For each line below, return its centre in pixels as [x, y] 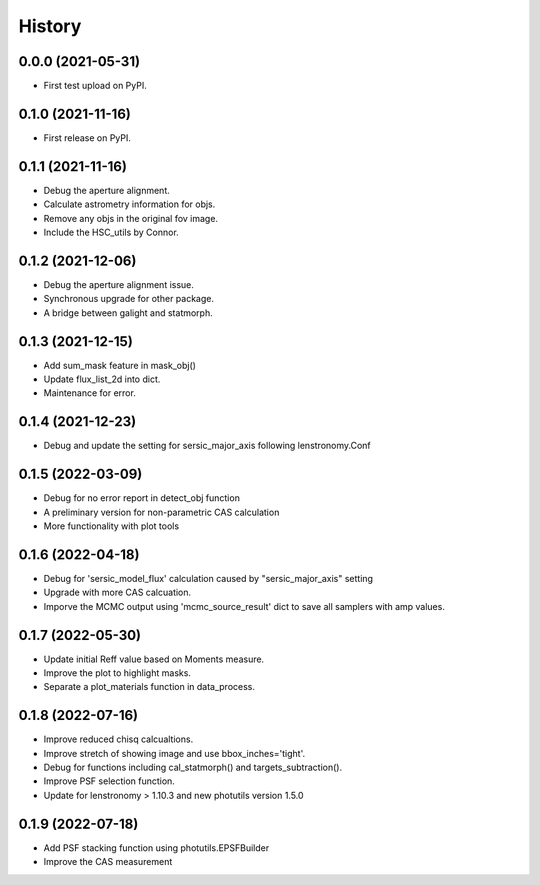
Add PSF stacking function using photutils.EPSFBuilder [156, 847]
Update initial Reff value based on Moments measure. [154, 659]
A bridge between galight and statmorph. [128, 312]
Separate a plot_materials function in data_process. [149, 687]
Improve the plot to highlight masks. [117, 673]
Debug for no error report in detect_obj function [141, 498]
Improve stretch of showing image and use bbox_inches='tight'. [174, 753]
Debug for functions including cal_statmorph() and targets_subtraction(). [193, 767]
